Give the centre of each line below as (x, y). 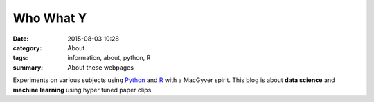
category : (27, 48)
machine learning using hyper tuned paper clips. (83, 90)
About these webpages (101, 67)
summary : (28, 67)
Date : (21, 39)
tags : (20, 58)
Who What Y (50, 18)
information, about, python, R (109, 58)
